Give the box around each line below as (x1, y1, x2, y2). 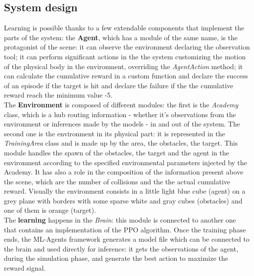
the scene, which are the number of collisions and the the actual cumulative (4, 176, 231, 186)
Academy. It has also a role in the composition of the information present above (4, 167, 243, 177)
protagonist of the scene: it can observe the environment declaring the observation (4, 42, 250, 52)
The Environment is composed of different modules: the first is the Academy (4, 99, 238, 109)
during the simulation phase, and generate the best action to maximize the (4, 253, 229, 263)
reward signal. (4, 263, 46, 273)
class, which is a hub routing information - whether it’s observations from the (4, 109, 236, 119)
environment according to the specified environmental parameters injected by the (4, 157, 247, 167)
